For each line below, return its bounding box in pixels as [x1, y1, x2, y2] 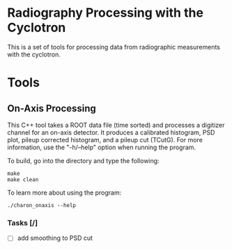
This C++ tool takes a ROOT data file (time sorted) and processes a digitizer [7, 121, 225, 129]
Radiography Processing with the [7, 5, 204, 21]
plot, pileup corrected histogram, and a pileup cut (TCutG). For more [7, 135, 203, 144]
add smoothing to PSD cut [17, 234, 93, 242]
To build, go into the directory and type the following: [7, 156, 160, 165]
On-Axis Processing [7, 103, 96, 114]
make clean [7, 176, 39, 183]
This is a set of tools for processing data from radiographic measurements [7, 43, 221, 51]
